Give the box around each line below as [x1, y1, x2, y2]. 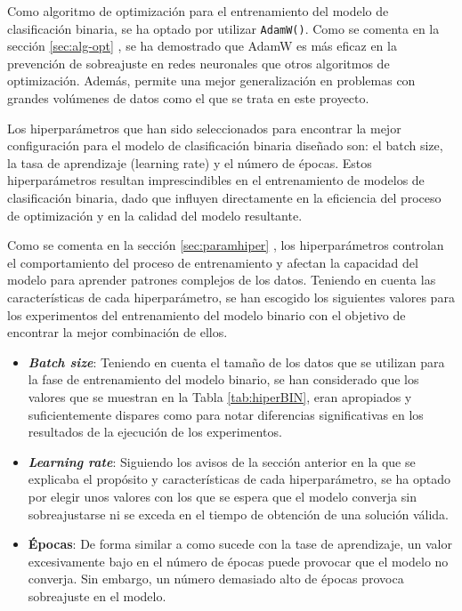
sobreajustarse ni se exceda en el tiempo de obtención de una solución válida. [28, 504, 449, 523]
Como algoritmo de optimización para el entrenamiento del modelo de [7, 2, 389, 20]
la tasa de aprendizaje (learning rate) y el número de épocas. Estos [7, 153, 372, 172]
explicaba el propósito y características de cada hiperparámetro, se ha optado [28, 470, 451, 488]
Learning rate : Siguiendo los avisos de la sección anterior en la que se [28, 452, 416, 470]
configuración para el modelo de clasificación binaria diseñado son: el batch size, [7, 136, 443, 155]
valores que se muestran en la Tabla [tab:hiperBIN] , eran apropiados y [28, 387, 412, 406]
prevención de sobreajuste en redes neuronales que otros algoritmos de [7, 53, 390, 72]
